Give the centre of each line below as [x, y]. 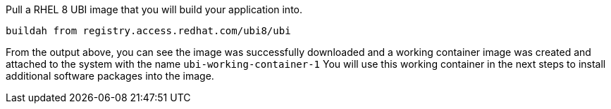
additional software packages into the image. [110, 76]
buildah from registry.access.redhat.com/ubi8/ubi [148, 31]
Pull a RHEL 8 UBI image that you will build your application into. [154, 9]
